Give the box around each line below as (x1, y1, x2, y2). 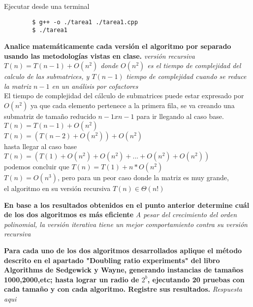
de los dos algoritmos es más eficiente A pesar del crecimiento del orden (4, 209, 237, 220)
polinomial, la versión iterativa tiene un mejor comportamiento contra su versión (4, 219, 248, 229)
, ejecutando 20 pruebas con (147, 274, 245, 284)
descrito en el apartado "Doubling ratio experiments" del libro (4, 255, 220, 265)
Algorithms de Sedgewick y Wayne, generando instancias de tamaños (4, 265, 244, 275)
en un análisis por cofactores (52, 80, 138, 91)
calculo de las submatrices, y (4, 71, 90, 81)
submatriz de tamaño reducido (4, 111, 96, 121)
